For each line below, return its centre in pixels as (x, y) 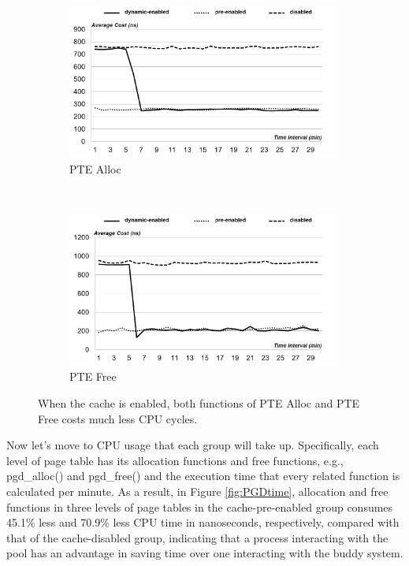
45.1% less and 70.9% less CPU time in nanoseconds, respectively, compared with (203, 522)
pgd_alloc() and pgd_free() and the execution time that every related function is (203, 476)
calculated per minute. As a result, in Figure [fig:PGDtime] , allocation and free (197, 491)
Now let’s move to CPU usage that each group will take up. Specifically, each (193, 445)
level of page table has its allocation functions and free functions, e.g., (175, 460)
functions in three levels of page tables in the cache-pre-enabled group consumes (200, 506)
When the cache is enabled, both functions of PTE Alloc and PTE (199, 402)
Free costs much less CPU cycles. (118, 418)
